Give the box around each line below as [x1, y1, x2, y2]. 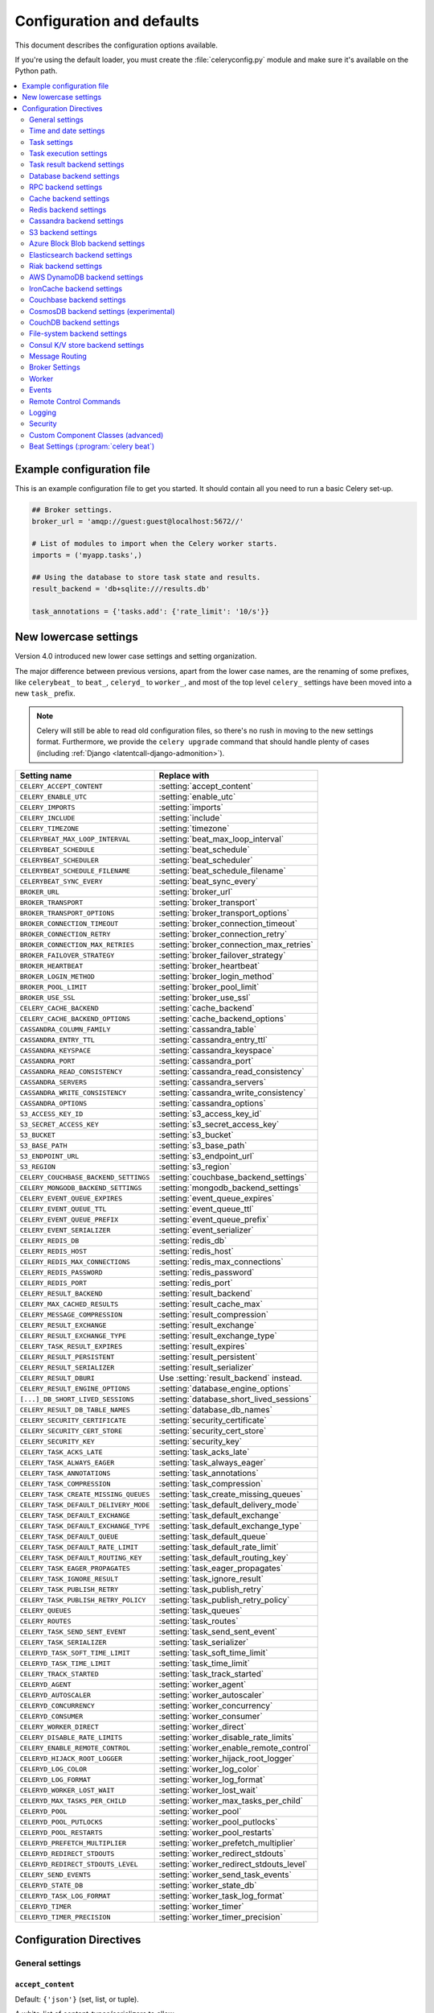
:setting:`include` [158, 812, 223, 824]
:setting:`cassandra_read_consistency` [158, 1066, 305, 1077]
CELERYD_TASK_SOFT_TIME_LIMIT [19, 1648, 130, 1657]
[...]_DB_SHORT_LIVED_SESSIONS [19, 1395, 134, 1403]
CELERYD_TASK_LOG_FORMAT [19, 1891, 111, 1900]
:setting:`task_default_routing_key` [158, 1552, 289, 1564]
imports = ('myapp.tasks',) [31, 550, 142, 560]
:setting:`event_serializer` [158, 1225, 254, 1236]
